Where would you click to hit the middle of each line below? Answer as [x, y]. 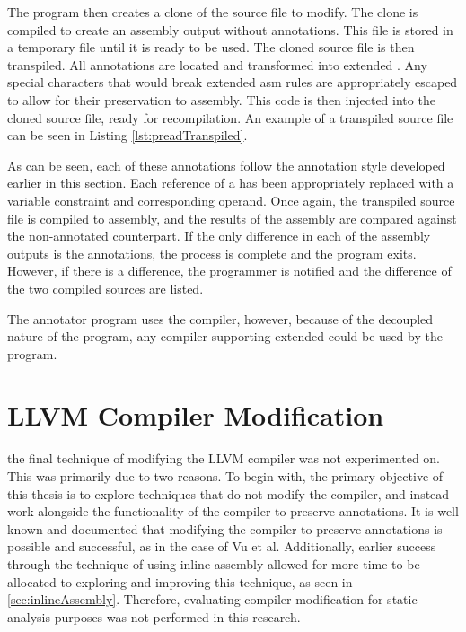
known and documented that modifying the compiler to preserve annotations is [225, 528]
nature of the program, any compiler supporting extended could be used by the [225, 336]
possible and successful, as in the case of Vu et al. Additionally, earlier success [222, 546]
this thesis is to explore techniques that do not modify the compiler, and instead [229, 493]
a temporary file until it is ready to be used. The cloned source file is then [211, 47]
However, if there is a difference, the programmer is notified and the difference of [229, 271]
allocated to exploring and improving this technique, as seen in [180, 581]
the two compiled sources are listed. [106, 288]
